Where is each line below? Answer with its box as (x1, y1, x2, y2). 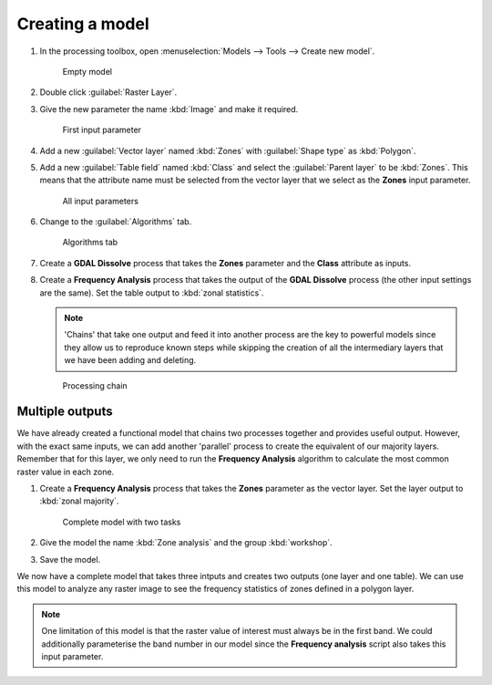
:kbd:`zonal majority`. (39, 495, 119, 506)
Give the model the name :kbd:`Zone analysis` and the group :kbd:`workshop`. (39, 537, 333, 548)
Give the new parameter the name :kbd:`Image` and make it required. (39, 103, 299, 114)
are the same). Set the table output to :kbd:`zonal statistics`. (39, 287, 264, 298)
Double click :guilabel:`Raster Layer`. (39, 87, 178, 98)
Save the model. (39, 554, 101, 565)
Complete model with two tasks (62, 516, 181, 527)
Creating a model (16, 14, 149, 34)
